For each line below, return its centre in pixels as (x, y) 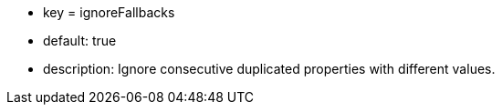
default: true (80, 41)
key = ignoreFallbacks (109, 12)
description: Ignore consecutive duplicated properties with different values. (269, 69)
